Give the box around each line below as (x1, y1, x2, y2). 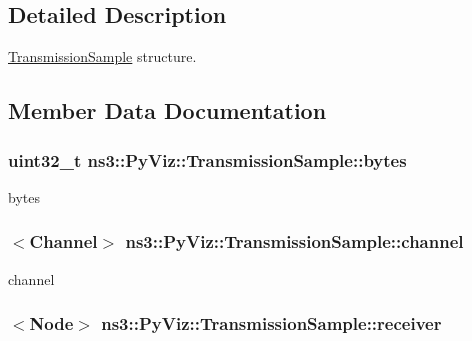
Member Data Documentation (8, 95, 327, 126)
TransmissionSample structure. (8, 46, 197, 67)
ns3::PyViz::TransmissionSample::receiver (101, 311, 442, 336)
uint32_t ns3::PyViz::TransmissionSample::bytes (8, 147, 407, 172)
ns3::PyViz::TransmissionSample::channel (125, 229, 464, 254)
